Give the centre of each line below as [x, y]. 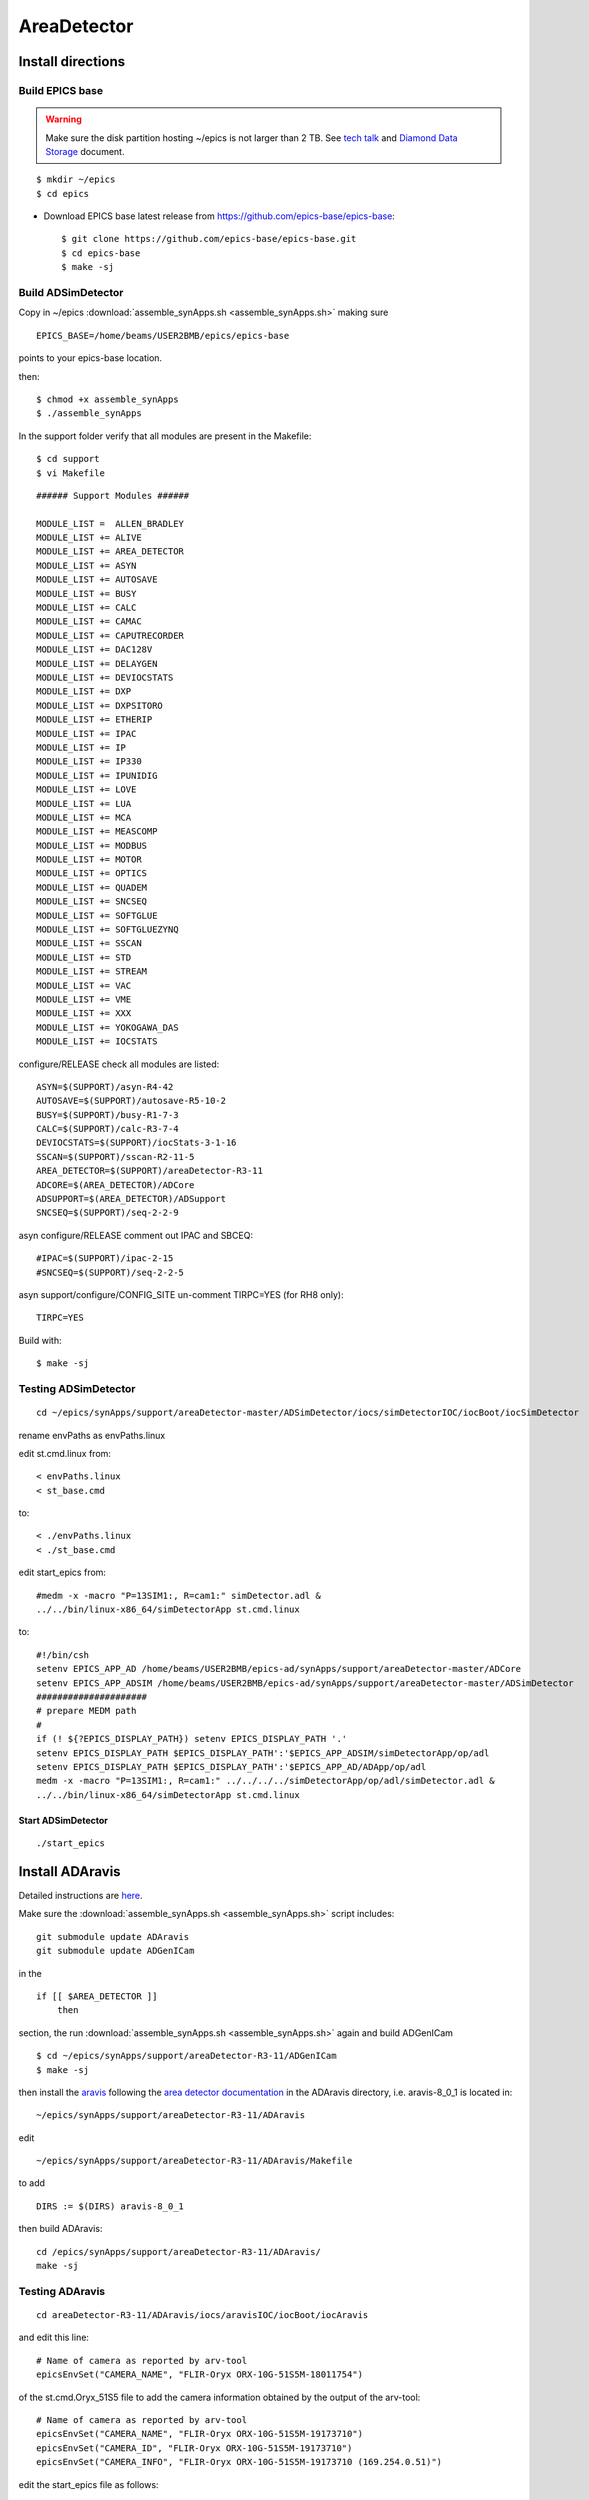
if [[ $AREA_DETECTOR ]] [97, 1996]
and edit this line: [54, 2337]
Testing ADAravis [61, 2291]
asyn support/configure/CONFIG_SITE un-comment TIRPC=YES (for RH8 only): [181, 1294]
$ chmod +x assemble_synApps [107, 399]
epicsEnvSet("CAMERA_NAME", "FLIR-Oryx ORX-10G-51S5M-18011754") [200, 2374]
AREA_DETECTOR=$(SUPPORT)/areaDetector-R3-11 [150, 1171]
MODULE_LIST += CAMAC [89, 621]
